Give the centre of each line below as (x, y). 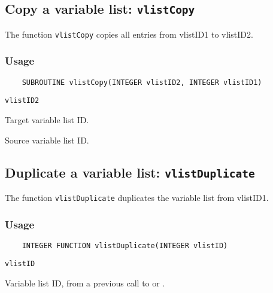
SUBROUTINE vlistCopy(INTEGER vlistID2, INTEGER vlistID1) (142, 82)
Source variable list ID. (47, 140)
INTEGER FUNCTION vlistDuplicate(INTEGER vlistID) (125, 245)
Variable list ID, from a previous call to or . (85, 283)
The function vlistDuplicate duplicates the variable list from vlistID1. (137, 197)
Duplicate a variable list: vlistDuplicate (130, 172)
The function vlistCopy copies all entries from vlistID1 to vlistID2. (129, 34)
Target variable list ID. (47, 119)
